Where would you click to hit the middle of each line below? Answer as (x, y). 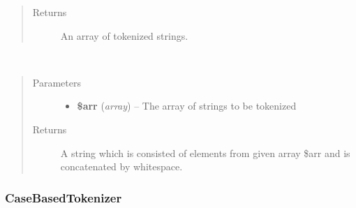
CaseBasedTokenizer (64, 197)
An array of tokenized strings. (124, 35)
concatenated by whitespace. (121, 166)
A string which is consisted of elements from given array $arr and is (205, 153)
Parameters (57, 82)
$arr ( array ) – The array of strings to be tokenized (187, 106)
